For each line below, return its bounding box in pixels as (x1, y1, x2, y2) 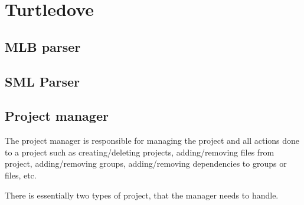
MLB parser (5, 37, 81, 55)
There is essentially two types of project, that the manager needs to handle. (5, 189, 279, 201)
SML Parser (5, 72, 80, 90)
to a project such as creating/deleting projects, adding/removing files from (5, 146, 274, 158)
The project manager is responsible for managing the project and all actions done (5, 134, 300, 147)
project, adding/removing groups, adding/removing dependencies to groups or (5, 157, 287, 170)
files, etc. (5, 168, 37, 181)
